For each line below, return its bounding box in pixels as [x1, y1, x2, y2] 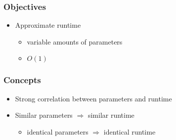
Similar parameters [15, 110, 73, 120]
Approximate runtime [15, 20, 81, 30]
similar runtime [88, 110, 134, 120]
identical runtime [103, 126, 156, 137]
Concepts [3, 74, 41, 86]
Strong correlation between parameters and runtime [15, 93, 172, 103]
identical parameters [27, 126, 88, 137]
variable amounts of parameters [27, 36, 123, 47]
